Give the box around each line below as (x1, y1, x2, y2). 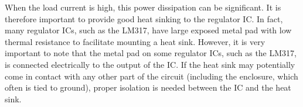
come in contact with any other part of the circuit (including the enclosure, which (5, 70, 298, 82)
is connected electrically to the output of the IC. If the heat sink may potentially (5, 58, 295, 70)
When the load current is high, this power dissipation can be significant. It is (5, 1, 281, 13)
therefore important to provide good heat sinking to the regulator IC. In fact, (5, 12, 283, 25)
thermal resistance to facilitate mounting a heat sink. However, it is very (5, 35, 265, 47)
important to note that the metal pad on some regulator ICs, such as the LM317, (5, 47, 297, 59)
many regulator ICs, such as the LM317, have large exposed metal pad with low (5, 24, 292, 36)
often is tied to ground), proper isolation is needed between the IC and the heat (5, 81, 291, 94)
